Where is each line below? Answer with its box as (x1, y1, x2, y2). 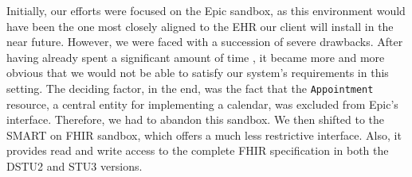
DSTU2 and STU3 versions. (6, 158, 143, 174)
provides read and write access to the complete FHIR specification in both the (6, 142, 389, 159)
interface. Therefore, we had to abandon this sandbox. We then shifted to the (6, 111, 385, 128)
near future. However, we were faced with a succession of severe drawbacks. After (6, 33, 403, 50)
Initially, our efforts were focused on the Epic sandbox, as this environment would (6, 2, 406, 18)
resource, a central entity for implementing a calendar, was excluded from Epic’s (6, 95, 398, 112)
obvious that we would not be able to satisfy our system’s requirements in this (6, 64, 389, 81)
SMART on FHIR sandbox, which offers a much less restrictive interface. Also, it (6, 126, 402, 143)
